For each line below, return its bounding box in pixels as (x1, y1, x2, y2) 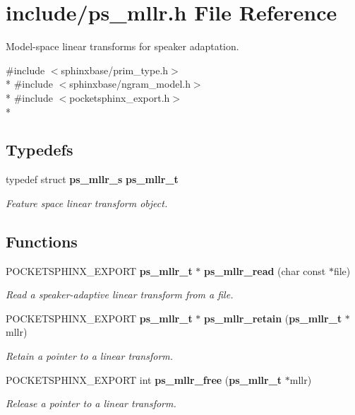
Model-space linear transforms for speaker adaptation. (6, 39, 239, 54)
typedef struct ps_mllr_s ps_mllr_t (6, 172, 179, 187)
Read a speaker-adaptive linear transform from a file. (6, 287, 234, 302)
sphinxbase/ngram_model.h (69, 76, 191, 91)
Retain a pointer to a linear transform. (6, 349, 174, 363)
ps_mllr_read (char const (204, 263, 326, 278)
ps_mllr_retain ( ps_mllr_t (204, 310, 342, 325)
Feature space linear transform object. (6, 195, 168, 210)
